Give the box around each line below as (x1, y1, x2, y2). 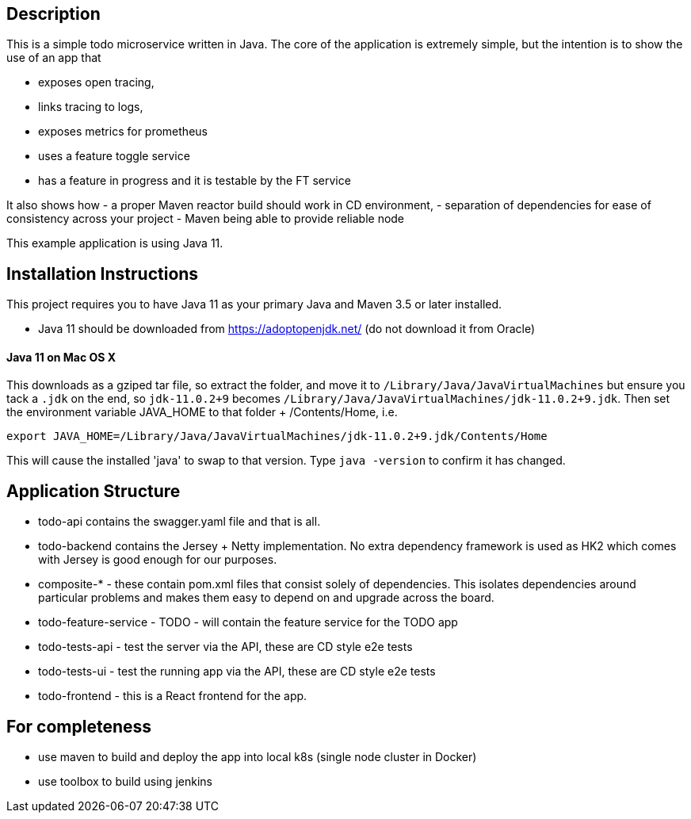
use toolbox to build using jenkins (38, 775, 212, 789)
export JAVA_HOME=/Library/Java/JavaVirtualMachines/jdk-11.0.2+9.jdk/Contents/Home (6, 430, 548, 443)
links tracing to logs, (38, 100, 143, 114)
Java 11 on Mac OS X (6, 350, 116, 364)
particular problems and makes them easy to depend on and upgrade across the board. (38, 591, 494, 605)
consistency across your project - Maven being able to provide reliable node (6, 212, 405, 226)
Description (6, 4, 101, 24)
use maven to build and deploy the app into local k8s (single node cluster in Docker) (38, 750, 477, 764)
